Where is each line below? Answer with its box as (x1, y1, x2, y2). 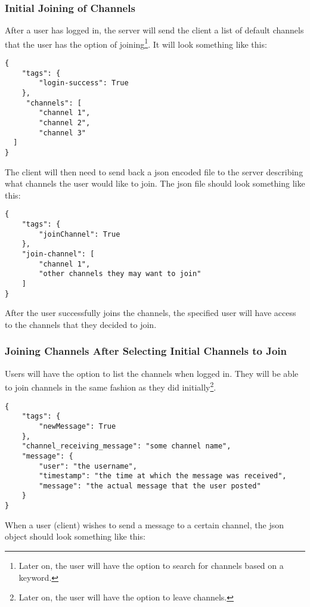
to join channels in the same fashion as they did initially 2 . (5, 379, 216, 393)
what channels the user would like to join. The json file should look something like (5, 177, 305, 190)
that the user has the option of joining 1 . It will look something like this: (5, 36, 267, 50)
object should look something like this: (5, 530, 145, 543)
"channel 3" (39, 128, 86, 137)
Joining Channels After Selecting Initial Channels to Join (5, 343, 287, 358)
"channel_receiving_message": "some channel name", (21, 442, 231, 451)
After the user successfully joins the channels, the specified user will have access (5, 306, 296, 319)
